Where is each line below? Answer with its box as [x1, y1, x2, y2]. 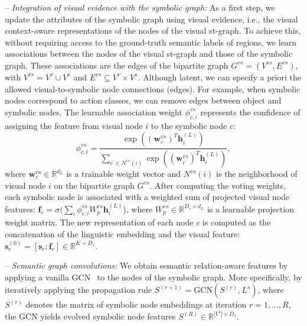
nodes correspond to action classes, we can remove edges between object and [5, 94, 282, 106]
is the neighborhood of [216, 167, 298, 180]
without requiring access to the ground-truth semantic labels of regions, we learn [5, 35, 297, 48]
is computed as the [202, 216, 271, 228]
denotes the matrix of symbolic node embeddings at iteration [25, 298, 247, 311]
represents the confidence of [200, 105, 301, 118]
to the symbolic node [151, 119, 227, 131]
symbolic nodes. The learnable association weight [5, 105, 182, 118]
